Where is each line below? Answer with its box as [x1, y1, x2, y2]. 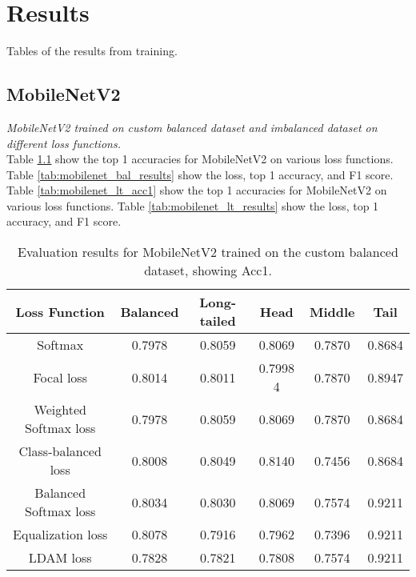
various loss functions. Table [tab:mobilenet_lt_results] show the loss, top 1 [6, 197, 379, 214]
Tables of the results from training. [6, 42, 178, 59]
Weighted [34, 400, 86, 419]
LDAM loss [28, 548, 92, 567]
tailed [199, 311, 236, 331]
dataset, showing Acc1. [144, 261, 272, 280]
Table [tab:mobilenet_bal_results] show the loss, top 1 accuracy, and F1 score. [6, 166, 394, 182]
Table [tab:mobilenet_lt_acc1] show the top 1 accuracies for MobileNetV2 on [6, 182, 387, 198]
